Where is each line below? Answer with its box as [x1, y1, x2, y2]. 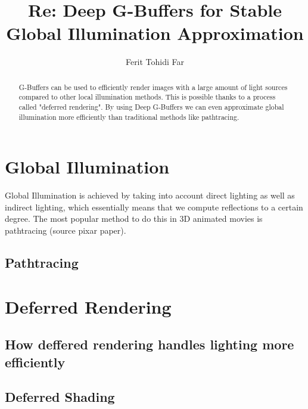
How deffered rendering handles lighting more [5, 335, 294, 354]
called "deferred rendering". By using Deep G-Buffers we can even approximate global [18, 102, 284, 112]
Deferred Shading [5, 388, 115, 406]
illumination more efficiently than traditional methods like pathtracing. [18, 111, 239, 122]
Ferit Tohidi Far [125, 55, 185, 68]
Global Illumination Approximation [6, 21, 304, 45]
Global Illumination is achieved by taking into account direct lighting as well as [5, 189, 295, 202]
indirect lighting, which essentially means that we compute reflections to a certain [5, 200, 303, 213]
